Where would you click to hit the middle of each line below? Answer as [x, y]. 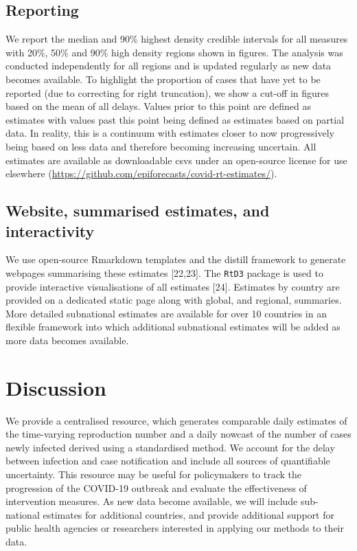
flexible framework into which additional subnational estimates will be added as [173, 327]
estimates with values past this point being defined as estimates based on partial [175, 119]
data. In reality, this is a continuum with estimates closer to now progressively [170, 133]
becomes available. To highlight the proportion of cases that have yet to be [163, 79]
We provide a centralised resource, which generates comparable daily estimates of [176, 420]
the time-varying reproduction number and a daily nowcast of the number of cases [178, 434]
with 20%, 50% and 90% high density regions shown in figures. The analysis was [174, 52]
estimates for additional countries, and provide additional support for [188, 514]
